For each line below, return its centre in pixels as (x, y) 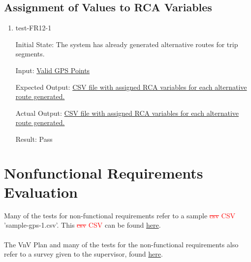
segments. (30, 54)
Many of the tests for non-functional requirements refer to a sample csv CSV (120, 215)
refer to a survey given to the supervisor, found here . (83, 254)
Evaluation (41, 192)
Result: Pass (34, 139)
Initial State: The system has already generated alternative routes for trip (127, 44)
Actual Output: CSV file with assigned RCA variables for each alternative (127, 113)
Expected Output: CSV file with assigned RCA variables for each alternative (131, 87)
